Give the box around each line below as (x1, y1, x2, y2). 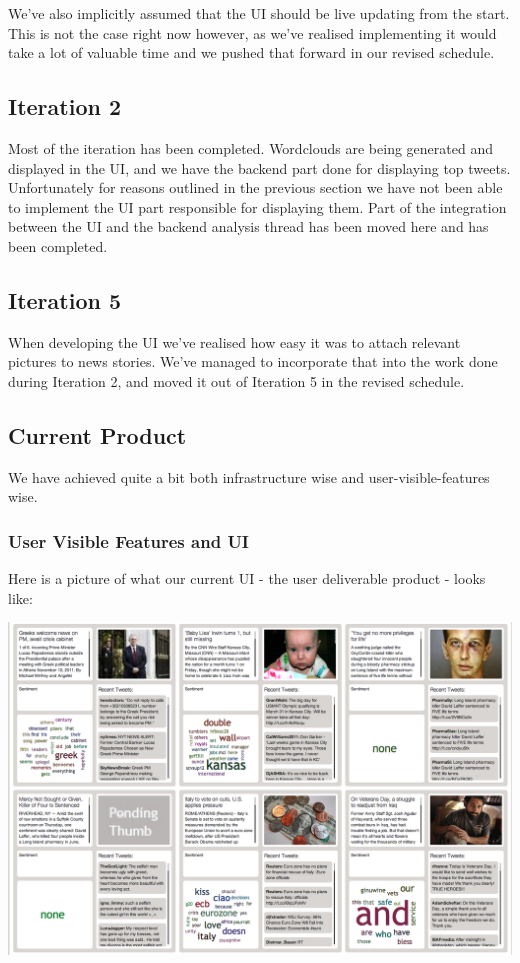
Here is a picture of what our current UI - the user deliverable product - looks (8, 568, 486, 589)
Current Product (8, 419, 187, 450)
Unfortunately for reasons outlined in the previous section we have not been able (8, 177, 503, 198)
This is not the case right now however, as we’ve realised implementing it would (8, 22, 497, 43)
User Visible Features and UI (8, 528, 249, 553)
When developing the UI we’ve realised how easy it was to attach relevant (8, 331, 461, 352)
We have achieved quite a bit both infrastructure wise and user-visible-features (8, 466, 490, 487)
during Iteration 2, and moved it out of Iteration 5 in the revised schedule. (8, 370, 465, 391)
